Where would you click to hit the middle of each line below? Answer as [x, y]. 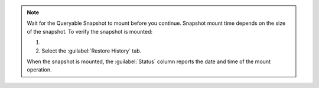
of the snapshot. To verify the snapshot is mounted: [90, 31]
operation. [39, 70]
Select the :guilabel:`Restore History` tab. [92, 51]
